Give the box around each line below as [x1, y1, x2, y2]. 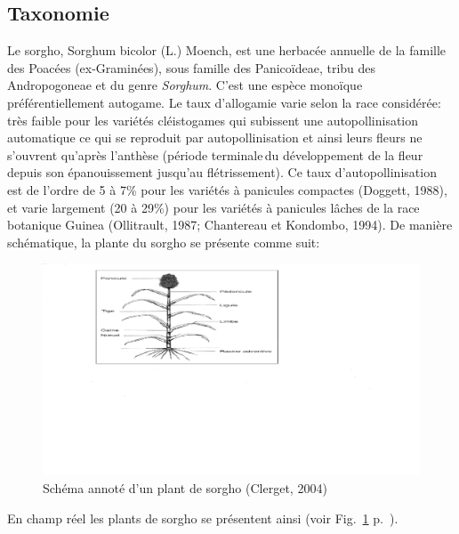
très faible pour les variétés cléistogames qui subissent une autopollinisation [7, 110, 419, 129]
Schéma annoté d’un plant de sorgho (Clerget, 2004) [43, 479, 327, 497]
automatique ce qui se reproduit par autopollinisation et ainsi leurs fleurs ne [7, 128, 423, 147]
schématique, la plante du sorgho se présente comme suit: [7, 232, 320, 251]
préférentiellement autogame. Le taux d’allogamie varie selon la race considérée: [7, 93, 441, 111]
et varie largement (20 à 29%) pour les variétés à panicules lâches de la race [7, 198, 420, 216]
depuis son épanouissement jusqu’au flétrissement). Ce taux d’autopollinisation [7, 163, 437, 182]
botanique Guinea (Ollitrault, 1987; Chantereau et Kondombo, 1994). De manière [7, 215, 453, 234]
